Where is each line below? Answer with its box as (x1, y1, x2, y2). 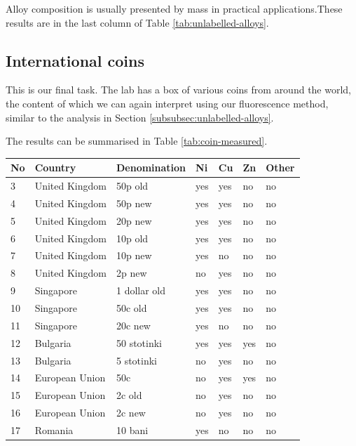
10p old (116, 230, 149, 245)
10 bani (116, 422, 149, 437)
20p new (116, 213, 152, 228)
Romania (34, 422, 74, 437)
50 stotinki (116, 335, 162, 350)
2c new (116, 405, 146, 420)
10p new (116, 248, 152, 263)
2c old (116, 388, 142, 402)
